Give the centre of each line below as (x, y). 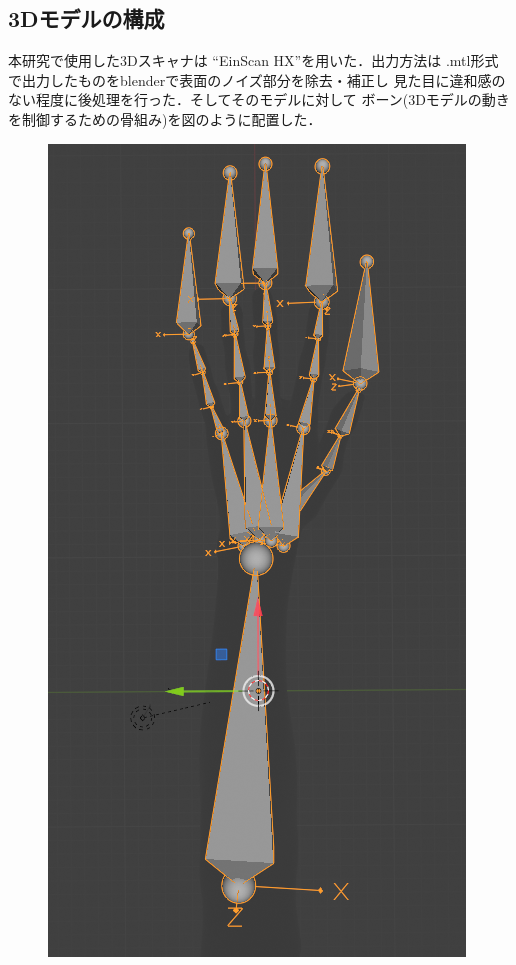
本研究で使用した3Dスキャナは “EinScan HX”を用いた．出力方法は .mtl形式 (253, 60)
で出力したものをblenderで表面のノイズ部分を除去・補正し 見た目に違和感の (257, 79)
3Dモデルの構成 (86, 18)
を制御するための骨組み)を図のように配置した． (165, 118)
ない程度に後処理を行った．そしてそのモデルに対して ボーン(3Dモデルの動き (259, 99)
